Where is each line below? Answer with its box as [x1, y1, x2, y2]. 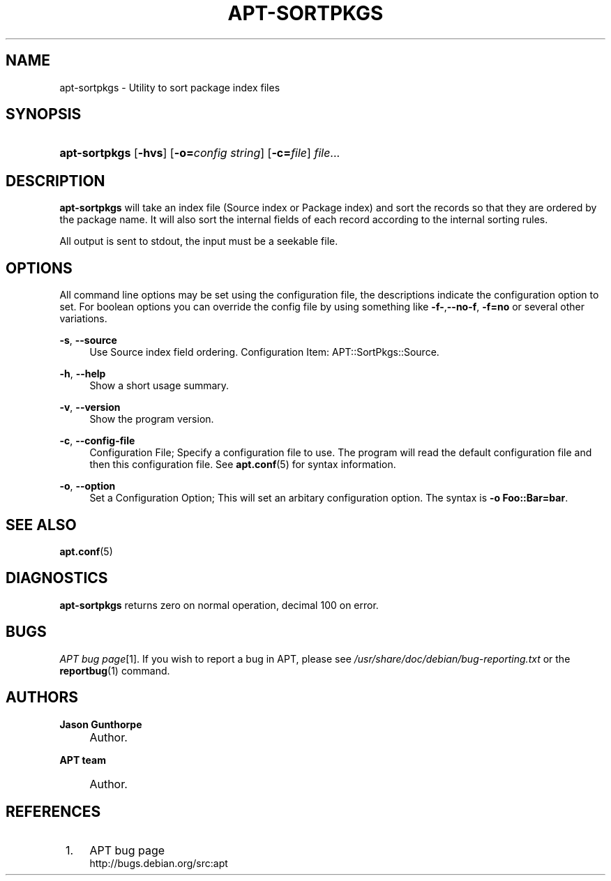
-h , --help [59, 368, 106, 380]
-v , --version [59, 401, 121, 414]
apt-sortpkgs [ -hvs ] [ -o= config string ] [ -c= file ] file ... [59, 146, 340, 160]
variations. [59, 313, 107, 325]
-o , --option [59, 480, 116, 492]
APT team [59, 753, 106, 766]
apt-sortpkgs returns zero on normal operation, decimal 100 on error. [59, 598, 379, 611]
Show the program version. [89, 413, 214, 426]
